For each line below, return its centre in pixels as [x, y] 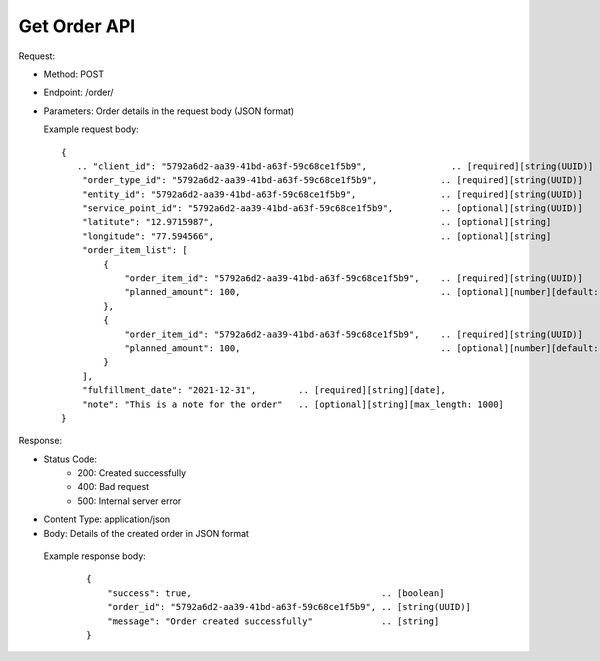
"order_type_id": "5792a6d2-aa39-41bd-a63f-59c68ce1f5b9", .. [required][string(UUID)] [332, 180]
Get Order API [77, 26]
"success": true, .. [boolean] [275, 593]
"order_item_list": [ [135, 250]
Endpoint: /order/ [78, 92]
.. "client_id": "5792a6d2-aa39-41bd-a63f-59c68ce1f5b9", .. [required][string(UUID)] [335, 166]
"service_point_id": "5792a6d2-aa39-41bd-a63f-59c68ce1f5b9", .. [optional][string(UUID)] [332, 208]
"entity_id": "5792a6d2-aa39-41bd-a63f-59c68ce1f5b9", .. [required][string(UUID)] [332, 194]
